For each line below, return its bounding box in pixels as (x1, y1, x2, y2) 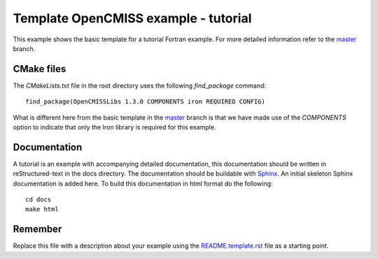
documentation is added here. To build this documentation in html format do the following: (13, 179, 273, 188)
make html (25, 205, 59, 213)
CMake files (13, 63, 66, 75)
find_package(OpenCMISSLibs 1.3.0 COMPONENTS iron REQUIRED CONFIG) (25, 98, 265, 106)
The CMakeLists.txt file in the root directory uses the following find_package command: (13, 81, 266, 90)
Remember (13, 223, 62, 235)
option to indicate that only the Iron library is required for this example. (13, 123, 216, 132)
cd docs (25, 196, 52, 204)
